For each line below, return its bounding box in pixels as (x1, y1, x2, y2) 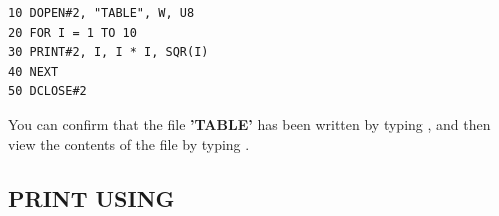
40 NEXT (8, 64, 59, 79)
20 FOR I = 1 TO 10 (8, 25, 137, 40)
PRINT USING (8, 182, 175, 213)
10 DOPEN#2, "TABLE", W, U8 (8, 6, 195, 20)
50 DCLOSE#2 (8, 84, 87, 99)
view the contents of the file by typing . (8, 133, 250, 154)
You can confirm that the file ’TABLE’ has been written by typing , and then (8, 113, 491, 134)
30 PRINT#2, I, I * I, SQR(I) (8, 45, 209, 60)
